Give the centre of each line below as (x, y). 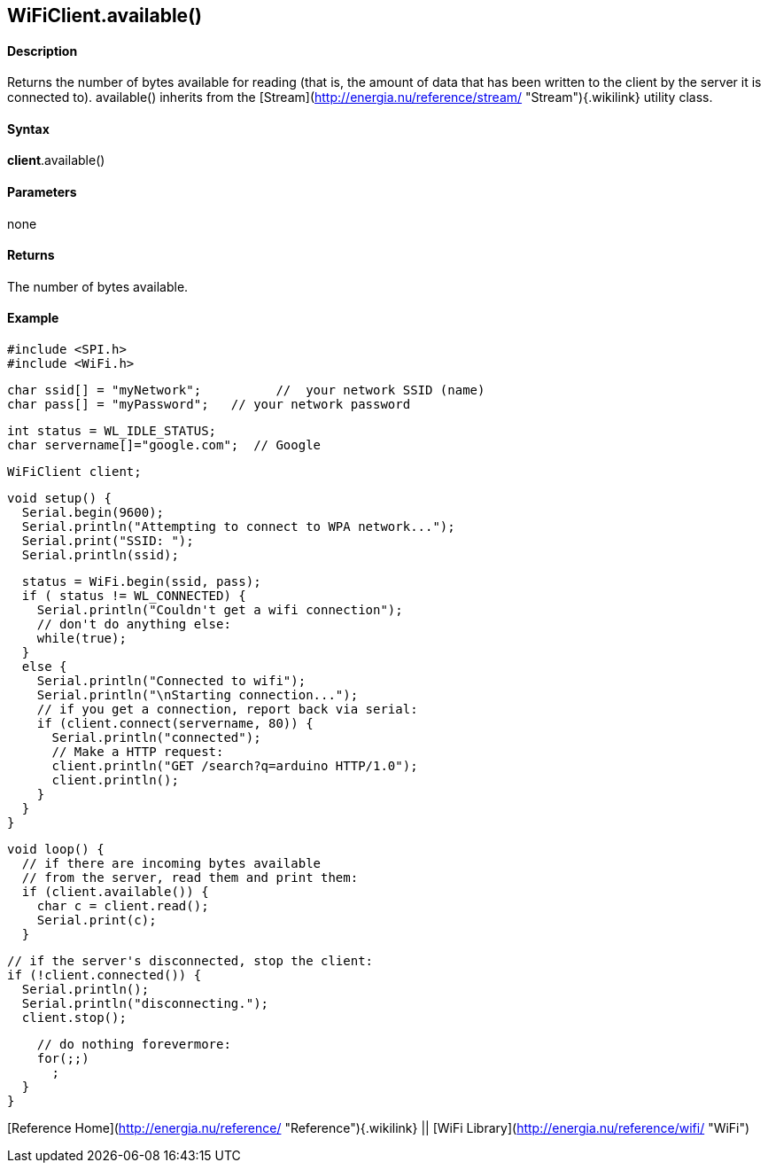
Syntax (28, 129)
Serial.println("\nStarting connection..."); (198, 695)
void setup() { (60, 499)
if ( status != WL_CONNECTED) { (134, 596)
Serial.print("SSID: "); (108, 541)
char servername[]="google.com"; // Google (164, 445)
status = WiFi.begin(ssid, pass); (141, 582)
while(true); (81, 639)
